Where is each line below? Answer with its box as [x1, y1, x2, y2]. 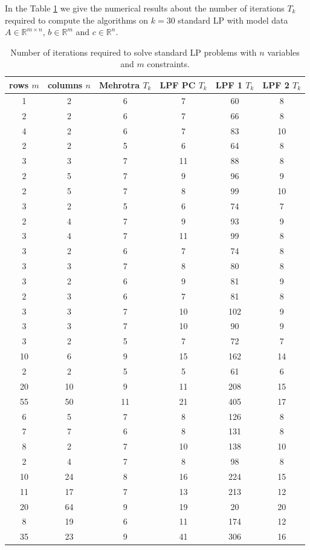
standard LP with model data [178, 13, 288, 26]
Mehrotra [99, 78, 140, 91]
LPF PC [160, 78, 196, 91]
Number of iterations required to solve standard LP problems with [10, 45, 257, 58]
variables [267, 45, 300, 58]
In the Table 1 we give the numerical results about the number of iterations [5, 2, 285, 14]
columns [47, 78, 83, 91]
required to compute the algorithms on [5, 13, 149, 26]
